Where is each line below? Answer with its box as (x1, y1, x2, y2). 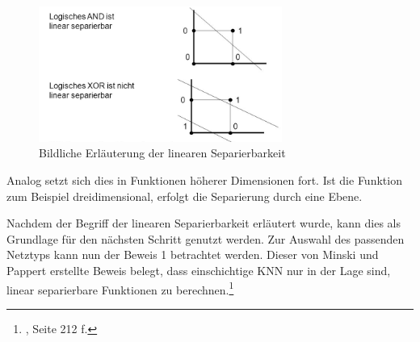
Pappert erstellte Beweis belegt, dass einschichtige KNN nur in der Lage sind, (6, 262, 391, 279)
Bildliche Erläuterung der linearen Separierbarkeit (39, 144, 286, 161)
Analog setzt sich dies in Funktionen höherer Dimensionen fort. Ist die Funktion (6, 172, 402, 189)
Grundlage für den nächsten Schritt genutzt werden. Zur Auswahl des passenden (6, 230, 405, 247)
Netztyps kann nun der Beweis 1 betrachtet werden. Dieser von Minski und (6, 246, 379, 263)
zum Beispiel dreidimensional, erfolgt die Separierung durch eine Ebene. (6, 187, 363, 204)
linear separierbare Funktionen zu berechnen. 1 (6, 278, 234, 298)
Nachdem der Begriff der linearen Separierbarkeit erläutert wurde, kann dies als (6, 215, 401, 231)
